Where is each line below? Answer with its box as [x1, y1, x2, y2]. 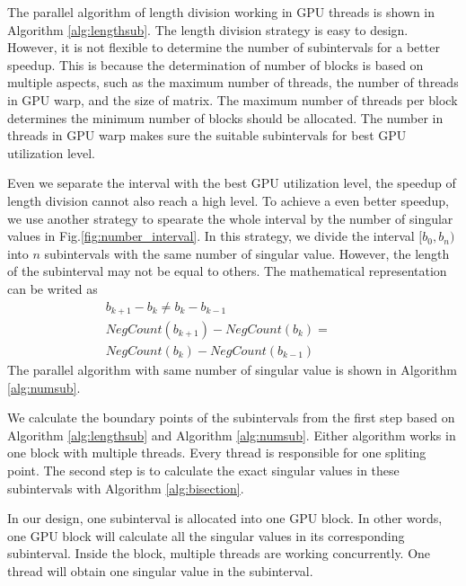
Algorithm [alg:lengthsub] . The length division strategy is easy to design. [7, 20, 409, 39]
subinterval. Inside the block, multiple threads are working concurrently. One [7, 544, 431, 563]
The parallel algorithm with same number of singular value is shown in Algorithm [7, 360, 458, 379]
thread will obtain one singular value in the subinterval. [7, 561, 313, 580]
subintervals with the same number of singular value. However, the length [44, 244, 450, 262]
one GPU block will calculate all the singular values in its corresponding [7, 526, 405, 545]
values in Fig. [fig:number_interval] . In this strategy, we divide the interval [7, 226, 415, 245]
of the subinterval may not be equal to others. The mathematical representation [7, 262, 447, 280]
